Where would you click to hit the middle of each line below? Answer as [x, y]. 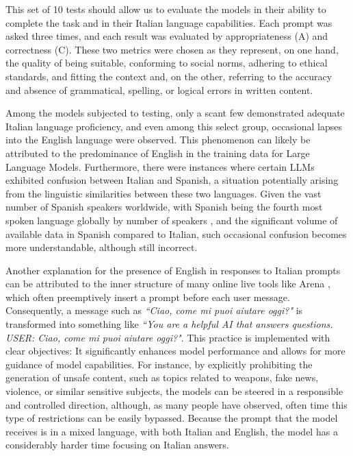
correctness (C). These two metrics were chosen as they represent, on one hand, [172, 49]
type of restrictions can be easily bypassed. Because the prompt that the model [172, 418]
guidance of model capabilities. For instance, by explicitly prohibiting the [159, 364]
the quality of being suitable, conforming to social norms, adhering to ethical [167, 63]
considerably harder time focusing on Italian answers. [117, 445]
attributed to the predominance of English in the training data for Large [158, 153]
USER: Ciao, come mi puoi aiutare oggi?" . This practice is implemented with [168, 337]
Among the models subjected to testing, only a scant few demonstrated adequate [175, 113]
